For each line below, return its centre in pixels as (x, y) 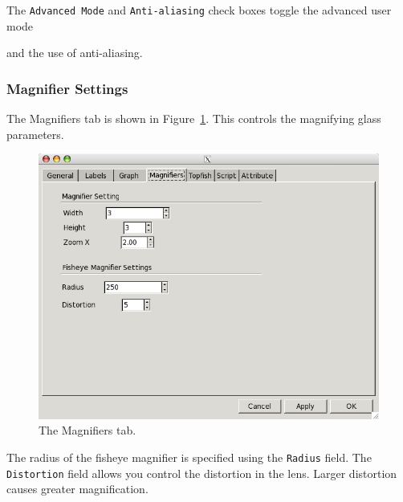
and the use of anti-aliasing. (75, 53)
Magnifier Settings (67, 88)
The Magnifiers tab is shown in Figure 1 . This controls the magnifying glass (194, 118)
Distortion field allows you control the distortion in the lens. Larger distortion (202, 473)
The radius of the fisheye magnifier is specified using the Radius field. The (189, 457)
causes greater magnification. (77, 489)
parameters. (35, 134)
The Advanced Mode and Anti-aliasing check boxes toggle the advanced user (199, 10)
